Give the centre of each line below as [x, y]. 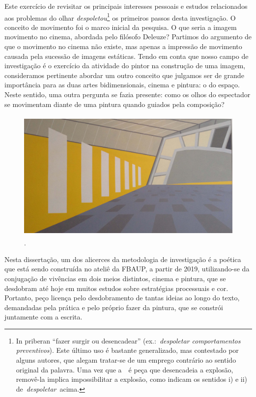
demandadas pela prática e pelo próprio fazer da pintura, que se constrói [114, 307]
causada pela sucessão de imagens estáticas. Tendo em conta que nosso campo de [127, 56]
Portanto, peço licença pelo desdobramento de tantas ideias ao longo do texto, [122, 298]
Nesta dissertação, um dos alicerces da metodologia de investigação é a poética [123, 259]
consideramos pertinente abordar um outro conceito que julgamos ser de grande [124, 75]
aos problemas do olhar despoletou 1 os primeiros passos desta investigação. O [120, 17]
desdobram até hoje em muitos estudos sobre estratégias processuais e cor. [116, 288]
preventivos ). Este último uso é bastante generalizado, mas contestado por [127, 350]
